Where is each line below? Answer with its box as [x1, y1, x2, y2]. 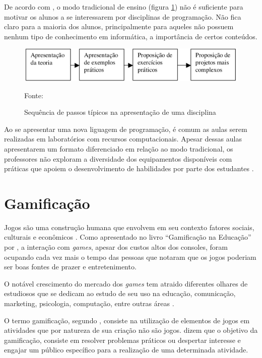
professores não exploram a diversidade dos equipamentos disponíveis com [4, 153, 232, 164]
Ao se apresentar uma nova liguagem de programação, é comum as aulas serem [4, 123, 247, 134]
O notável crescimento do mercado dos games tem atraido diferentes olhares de [4, 278, 248, 289]
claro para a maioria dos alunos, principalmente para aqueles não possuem [4, 21, 234, 32]
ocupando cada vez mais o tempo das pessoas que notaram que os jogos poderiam [4, 251, 256, 262]
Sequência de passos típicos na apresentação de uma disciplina [24, 107, 216, 117]
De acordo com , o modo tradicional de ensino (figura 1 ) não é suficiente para [4, 2, 243, 12]
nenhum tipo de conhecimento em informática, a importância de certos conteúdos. [4, 31, 257, 41]
